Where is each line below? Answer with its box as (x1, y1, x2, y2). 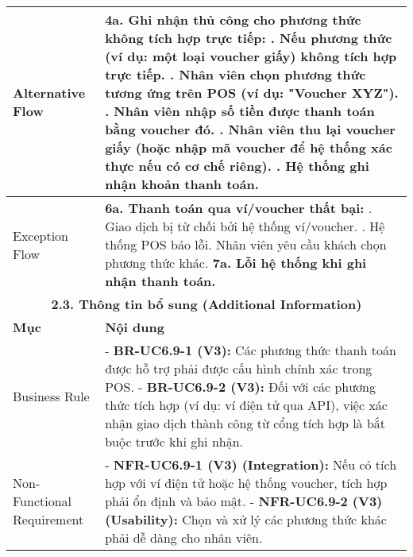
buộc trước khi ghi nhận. (105, 432, 244, 451)
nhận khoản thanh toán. (105, 175, 259, 193)
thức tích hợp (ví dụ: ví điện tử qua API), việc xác (105, 396, 388, 414)
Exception (13, 226, 69, 245)
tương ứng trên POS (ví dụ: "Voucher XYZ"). (105, 83, 399, 102)
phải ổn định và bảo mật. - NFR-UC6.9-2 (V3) (105, 492, 383, 510)
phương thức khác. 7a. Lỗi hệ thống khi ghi (105, 253, 367, 272)
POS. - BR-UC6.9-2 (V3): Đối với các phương (105, 377, 376, 396)
